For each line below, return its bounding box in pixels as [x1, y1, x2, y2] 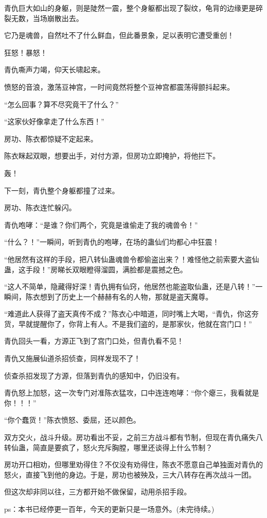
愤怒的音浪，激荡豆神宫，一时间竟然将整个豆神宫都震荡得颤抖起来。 [4, 81, 234, 92]
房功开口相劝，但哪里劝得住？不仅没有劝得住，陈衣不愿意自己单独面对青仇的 [4, 459, 263, 470]
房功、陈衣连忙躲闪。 [4, 202, 76, 213]
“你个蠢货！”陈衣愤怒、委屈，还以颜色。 [4, 414, 141, 425]
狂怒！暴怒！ [4, 47, 47, 57]
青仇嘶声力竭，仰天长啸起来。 [4, 64, 105, 75]
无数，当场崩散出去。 [11, 12, 83, 23]
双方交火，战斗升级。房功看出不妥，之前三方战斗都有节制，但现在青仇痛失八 [4, 432, 263, 443]
